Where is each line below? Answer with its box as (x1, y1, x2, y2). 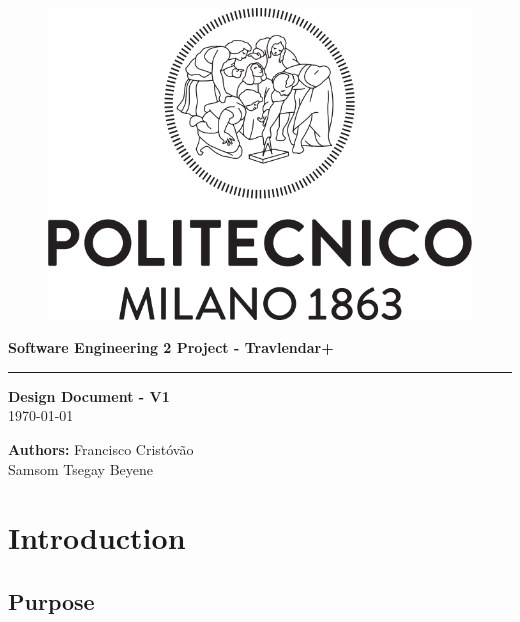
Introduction (8, 517, 186, 558)
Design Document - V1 (8, 385, 170, 406)
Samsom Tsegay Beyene (8, 458, 153, 479)
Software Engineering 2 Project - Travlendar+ (8, 337, 334, 358)
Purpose (8, 585, 95, 616)
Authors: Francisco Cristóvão (8, 438, 194, 459)
